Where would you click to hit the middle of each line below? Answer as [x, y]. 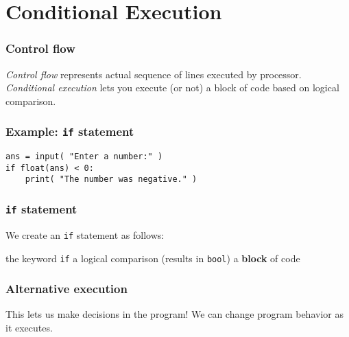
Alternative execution [67, 289]
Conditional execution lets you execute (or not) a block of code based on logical [172, 88]
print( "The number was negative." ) [111, 179]
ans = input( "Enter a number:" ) [84, 157]
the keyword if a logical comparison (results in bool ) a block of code [153, 258]
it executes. [29, 328]
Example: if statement [70, 131]
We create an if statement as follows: [85, 234]
